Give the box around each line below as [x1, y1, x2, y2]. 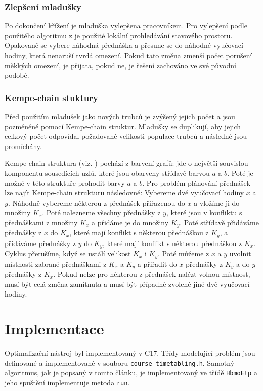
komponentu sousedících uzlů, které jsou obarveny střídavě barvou [5, 167, 210, 178]
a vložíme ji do [194, 197, 240, 208]
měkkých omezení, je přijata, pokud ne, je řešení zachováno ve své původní [5, 60, 236, 70]
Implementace [5, 318, 104, 339]
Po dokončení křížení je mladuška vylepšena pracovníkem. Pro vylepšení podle [5, 20, 247, 31]
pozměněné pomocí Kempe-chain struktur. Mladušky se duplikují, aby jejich [5, 121, 241, 131]
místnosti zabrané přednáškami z [5, 258, 107, 269]
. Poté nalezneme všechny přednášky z [42, 207, 161, 218]
